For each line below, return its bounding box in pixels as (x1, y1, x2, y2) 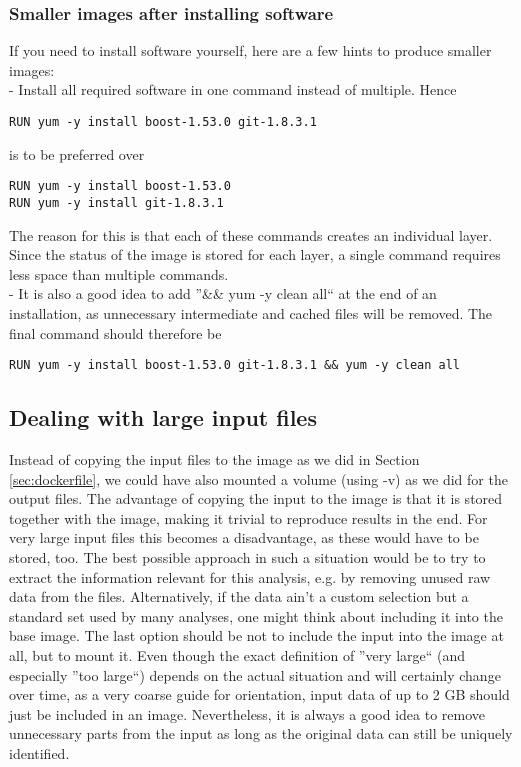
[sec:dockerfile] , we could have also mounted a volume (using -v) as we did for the (9, 468, 508, 489)
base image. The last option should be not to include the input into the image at (9, 625, 504, 646)
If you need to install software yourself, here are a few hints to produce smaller (9, 40, 492, 61)
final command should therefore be (9, 322, 222, 343)
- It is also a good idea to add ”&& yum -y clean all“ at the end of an (9, 283, 437, 304)
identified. (9, 742, 70, 763)
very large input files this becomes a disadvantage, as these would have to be (9, 527, 479, 548)
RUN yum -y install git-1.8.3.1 (9, 195, 224, 210)
